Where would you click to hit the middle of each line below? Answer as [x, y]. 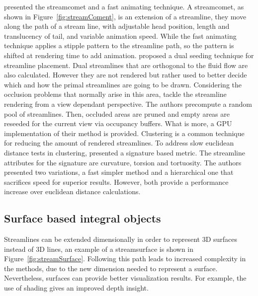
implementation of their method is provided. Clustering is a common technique [124, 133]
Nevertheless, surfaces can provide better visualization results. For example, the [125, 278]
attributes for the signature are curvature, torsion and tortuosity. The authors [123, 162]
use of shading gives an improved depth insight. [76, 288]
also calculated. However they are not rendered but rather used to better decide [126, 75]
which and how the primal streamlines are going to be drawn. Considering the [123, 84]
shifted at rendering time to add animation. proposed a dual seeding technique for [129, 55]
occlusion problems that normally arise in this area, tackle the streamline [115, 94]
